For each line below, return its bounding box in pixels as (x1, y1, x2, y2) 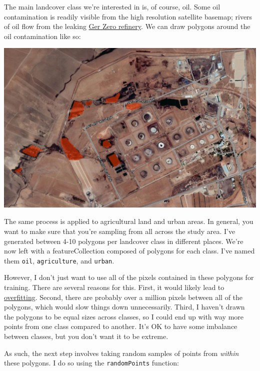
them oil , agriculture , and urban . (4, 255, 114, 265)
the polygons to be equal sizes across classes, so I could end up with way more (4, 311, 244, 321)
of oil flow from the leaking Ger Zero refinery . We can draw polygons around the (4, 21, 250, 31)
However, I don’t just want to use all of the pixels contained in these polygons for (4, 272, 254, 282)
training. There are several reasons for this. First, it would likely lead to (4, 282, 224, 292)
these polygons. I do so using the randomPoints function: (4, 357, 179, 368)
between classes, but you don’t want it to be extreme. (4, 331, 168, 341)
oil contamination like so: (4, 30, 81, 41)
